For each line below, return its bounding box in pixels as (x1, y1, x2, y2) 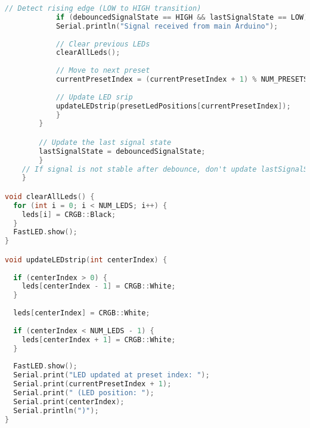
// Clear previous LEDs (55, 39, 150, 48)
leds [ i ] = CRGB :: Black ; (21, 210, 116, 219)
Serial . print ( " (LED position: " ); (13, 388, 154, 397)
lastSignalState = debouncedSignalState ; (39, 147, 206, 156)
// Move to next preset (55, 66, 150, 75)
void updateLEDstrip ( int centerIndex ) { (5, 255, 168, 264)
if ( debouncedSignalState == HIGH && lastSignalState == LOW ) (55, 13, 308, 21)
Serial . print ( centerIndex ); (13, 397, 125, 406)
